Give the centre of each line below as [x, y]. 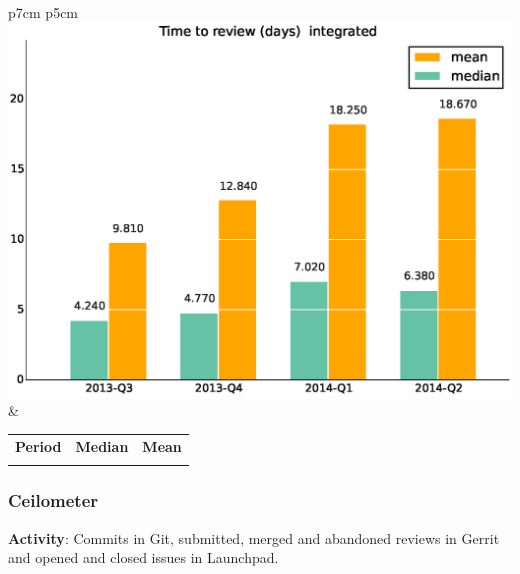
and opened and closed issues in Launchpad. [143, 557]
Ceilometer [53, 500]
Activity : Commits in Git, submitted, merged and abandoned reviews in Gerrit [254, 537]
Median [102, 446]
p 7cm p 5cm [43, 12]
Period [38, 446]
